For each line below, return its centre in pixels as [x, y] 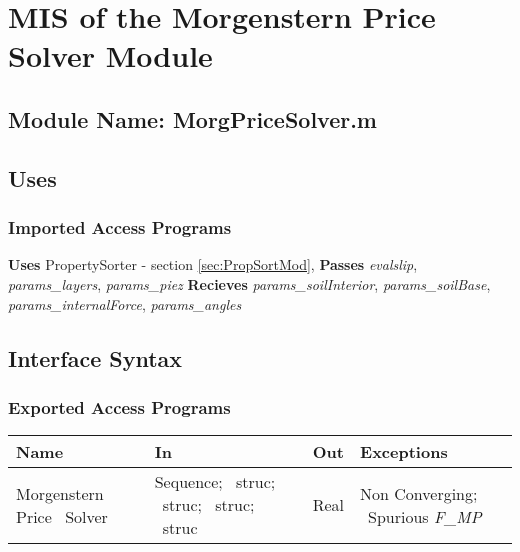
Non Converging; [419, 493]
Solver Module [110, 55]
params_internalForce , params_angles [125, 303]
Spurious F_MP [425, 516]
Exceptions [404, 452]
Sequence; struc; [215, 482]
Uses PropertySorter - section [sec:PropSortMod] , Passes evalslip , [213, 264]
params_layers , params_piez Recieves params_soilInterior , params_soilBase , [249, 283]
